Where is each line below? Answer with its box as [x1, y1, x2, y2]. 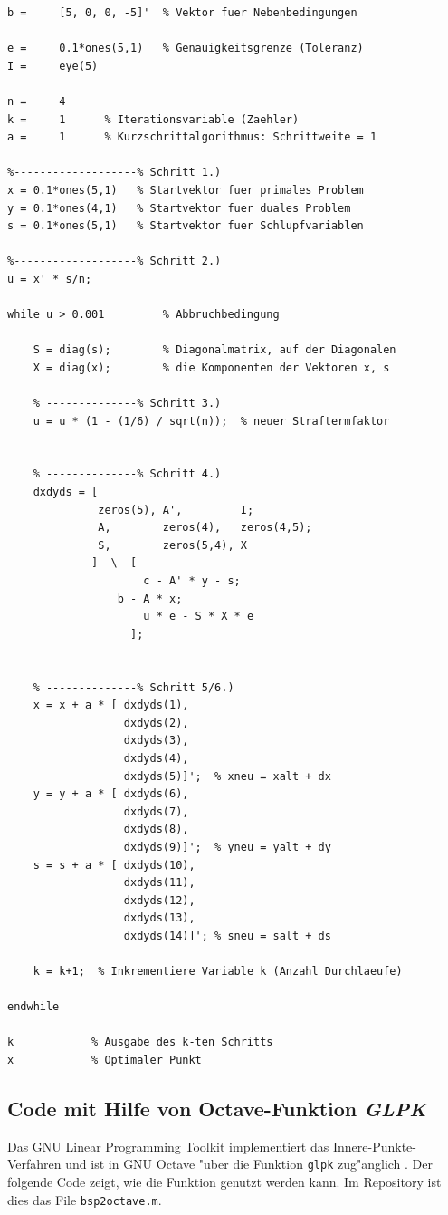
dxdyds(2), [123, 716, 189, 729]
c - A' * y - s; [143, 574, 241, 587]
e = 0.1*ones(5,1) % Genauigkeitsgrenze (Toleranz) [7, 42, 364, 55]
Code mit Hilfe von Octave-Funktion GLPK [7, 1094, 427, 1123]
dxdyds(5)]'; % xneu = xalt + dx [123, 769, 331, 783]
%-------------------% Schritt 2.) [7, 255, 222, 268]
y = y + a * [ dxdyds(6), [33, 787, 189, 801]
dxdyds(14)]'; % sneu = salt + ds [123, 929, 331, 942]
